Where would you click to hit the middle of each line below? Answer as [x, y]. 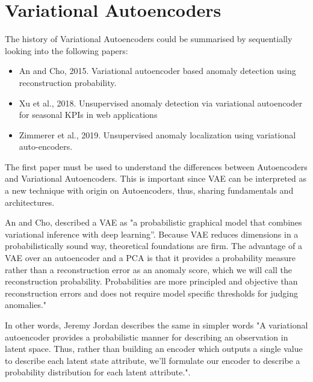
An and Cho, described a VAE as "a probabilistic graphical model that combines [153, 222]
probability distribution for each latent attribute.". [98, 372]
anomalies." [26, 305]
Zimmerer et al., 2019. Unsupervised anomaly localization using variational [157, 134]
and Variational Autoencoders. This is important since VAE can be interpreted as [156, 178]
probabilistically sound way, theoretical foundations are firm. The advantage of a [153, 246]
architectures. [30, 202]
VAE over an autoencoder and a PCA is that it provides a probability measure [150, 258]
